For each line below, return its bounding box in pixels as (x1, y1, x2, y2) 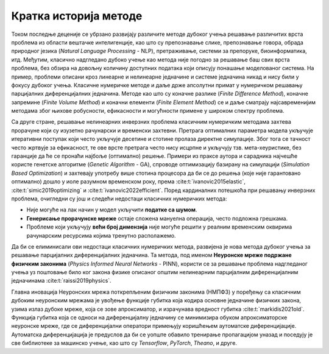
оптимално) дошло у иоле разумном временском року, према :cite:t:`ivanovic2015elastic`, (11, 178, 246, 185)
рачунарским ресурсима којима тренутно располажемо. (26, 232, 176, 239)
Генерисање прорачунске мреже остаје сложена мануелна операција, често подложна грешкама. (26, 214, 288, 222)
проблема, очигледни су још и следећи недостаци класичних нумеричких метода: (11, 195, 227, 202)
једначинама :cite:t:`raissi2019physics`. (11, 277, 112, 285)
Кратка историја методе (11, 9, 143, 23)
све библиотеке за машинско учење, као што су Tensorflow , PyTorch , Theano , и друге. (11, 339, 238, 347)
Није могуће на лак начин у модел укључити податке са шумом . (26, 206, 197, 213)
